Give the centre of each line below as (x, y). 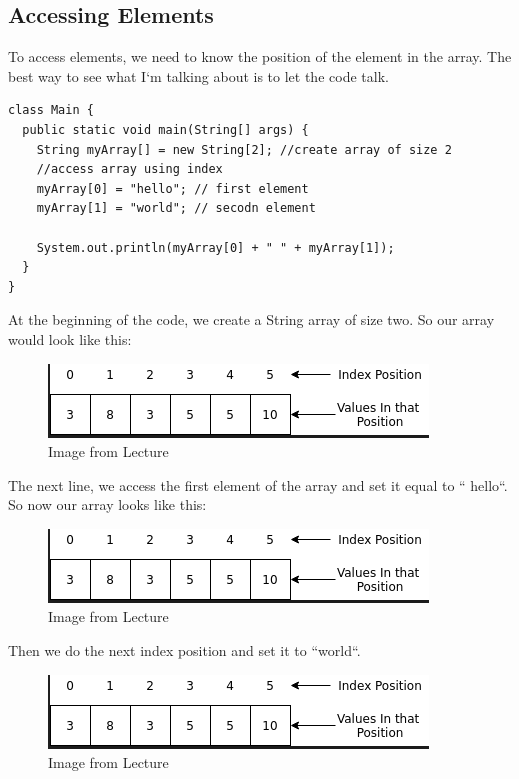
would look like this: (70, 338)
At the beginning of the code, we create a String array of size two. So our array (251, 319)
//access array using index (129, 169)
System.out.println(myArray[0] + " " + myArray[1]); (215, 247)
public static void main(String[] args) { (165, 129)
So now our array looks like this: (107, 504)
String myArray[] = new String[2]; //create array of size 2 (244, 149)
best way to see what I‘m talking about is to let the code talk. (198, 75)
